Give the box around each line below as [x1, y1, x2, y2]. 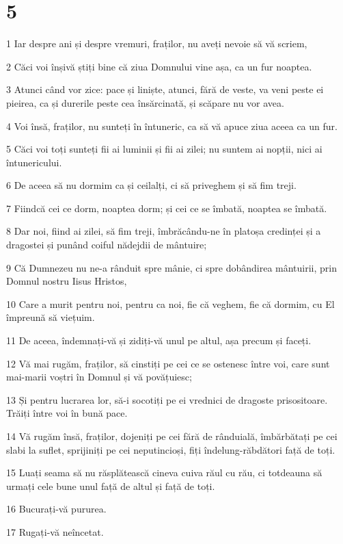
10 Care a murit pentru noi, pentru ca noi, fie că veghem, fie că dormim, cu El [6, 296, 335, 311]
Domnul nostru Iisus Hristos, [6, 274, 127, 288]
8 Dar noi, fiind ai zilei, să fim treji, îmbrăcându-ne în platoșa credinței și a [6, 224, 321, 238]
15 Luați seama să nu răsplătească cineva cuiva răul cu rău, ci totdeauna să [6, 465, 323, 480]
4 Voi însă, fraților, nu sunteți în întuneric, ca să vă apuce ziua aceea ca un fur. [6, 118, 338, 133]
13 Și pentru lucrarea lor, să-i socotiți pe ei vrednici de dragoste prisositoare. [6, 392, 328, 406]
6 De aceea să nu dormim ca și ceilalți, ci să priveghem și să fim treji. [6, 178, 297, 192]
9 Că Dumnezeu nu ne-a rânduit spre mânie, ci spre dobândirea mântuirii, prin [6, 260, 338, 274]
